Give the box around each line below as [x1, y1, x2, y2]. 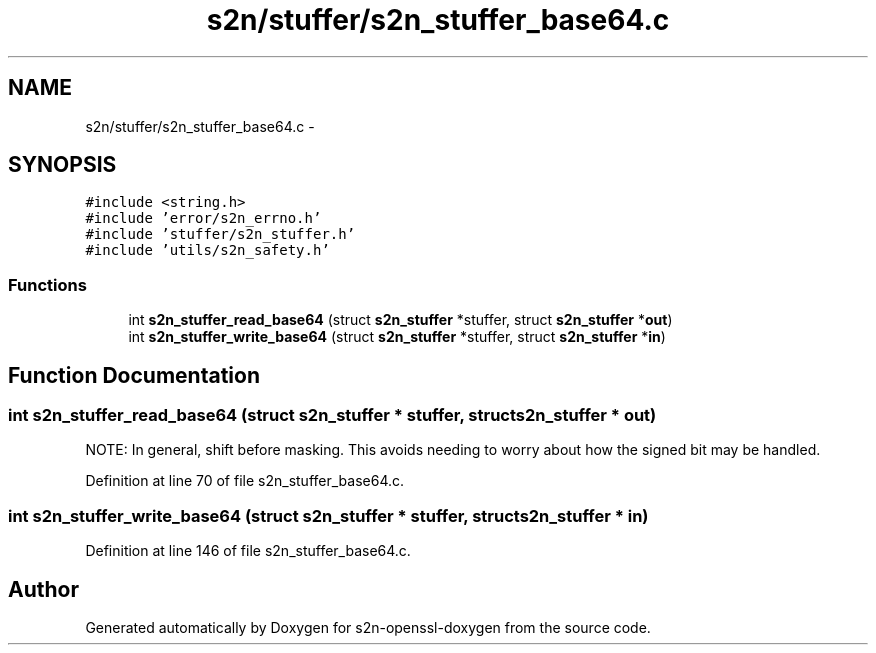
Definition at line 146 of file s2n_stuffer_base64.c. [85, 542, 411, 560]
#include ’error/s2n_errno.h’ [85, 210, 322, 227]
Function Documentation [8, 362, 260, 388]
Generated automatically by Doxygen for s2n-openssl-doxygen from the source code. [85, 619, 651, 636]
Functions [8, 274, 87, 295]
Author [8, 576, 79, 602]
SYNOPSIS [8, 152, 117, 178]
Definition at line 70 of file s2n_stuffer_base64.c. [85, 472, 405, 490]
